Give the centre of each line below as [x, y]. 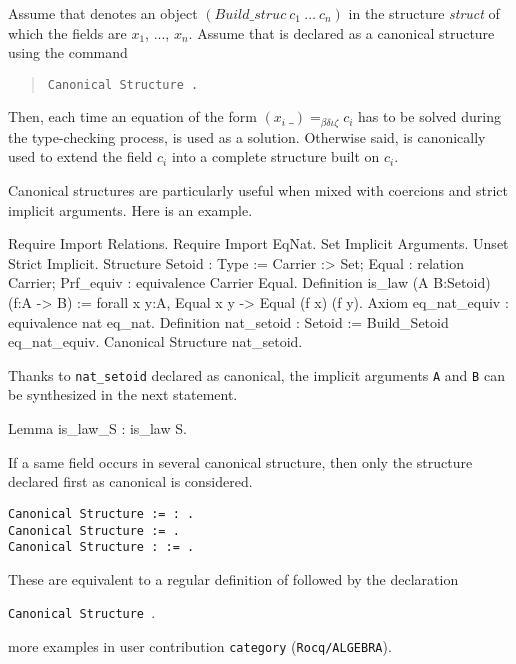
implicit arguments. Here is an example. [130, 209]
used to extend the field [80, 156]
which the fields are [67, 32]
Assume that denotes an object [103, 13]
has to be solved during [429, 116]
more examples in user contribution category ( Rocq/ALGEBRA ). [200, 646]
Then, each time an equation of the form [132, 116]
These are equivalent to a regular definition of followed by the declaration [233, 578]
